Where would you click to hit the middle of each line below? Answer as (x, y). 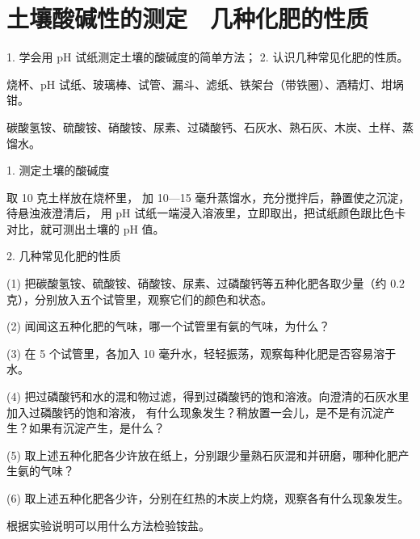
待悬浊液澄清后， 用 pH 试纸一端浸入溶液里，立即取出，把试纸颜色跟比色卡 (206, 213)
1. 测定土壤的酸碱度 (58, 170)
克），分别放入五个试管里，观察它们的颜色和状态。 (139, 299)
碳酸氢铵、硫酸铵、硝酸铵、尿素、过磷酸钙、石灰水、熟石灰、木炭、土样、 (204, 126)
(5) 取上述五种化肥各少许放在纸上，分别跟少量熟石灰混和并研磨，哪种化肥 (202, 455)
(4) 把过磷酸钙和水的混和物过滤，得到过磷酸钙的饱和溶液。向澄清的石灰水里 (208, 396)
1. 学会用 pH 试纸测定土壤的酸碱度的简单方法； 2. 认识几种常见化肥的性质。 (208, 57)
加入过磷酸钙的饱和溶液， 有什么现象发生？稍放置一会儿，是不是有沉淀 (195, 412)
